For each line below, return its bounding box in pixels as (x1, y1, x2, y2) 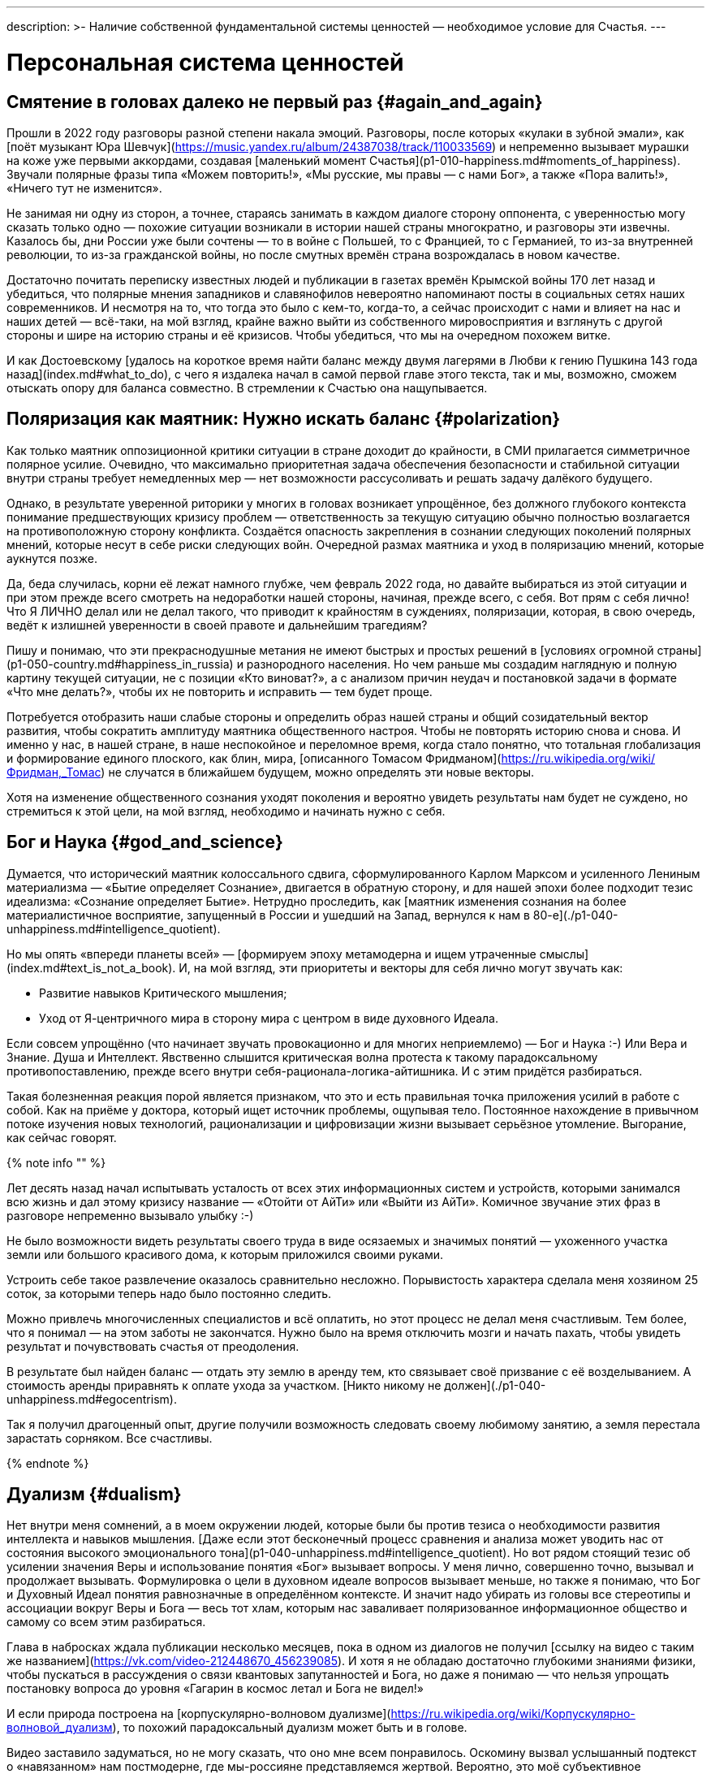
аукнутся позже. (6, 551, 97, 565)
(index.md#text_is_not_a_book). (6, 960, 176, 975)
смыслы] (539, 946, 589, 961)
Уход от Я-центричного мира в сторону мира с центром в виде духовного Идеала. (39, 1010, 498, 1025)
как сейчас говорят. (6, 1130, 117, 1144)
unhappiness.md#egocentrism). (6, 1391, 177, 1406)
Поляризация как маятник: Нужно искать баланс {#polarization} (6, 409, 561, 430)
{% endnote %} (6, 1456, 89, 1470)
